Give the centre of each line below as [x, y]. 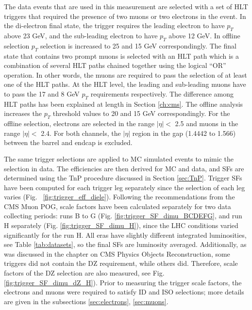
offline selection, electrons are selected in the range [79, 123]
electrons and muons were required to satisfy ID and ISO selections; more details [124, 292]
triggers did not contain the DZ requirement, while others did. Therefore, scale [121, 263]
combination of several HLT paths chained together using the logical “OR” [115, 65]
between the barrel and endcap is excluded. [68, 142]
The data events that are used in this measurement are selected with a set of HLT [126, 6]
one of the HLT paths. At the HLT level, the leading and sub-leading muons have [125, 84]
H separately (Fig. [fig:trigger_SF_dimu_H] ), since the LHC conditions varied [121, 225]
